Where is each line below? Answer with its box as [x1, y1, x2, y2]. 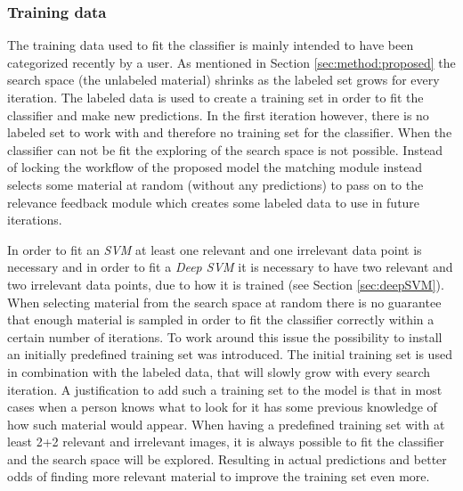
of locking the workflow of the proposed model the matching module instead [7, 158, 423, 176]
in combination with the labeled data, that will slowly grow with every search [7, 362, 431, 381]
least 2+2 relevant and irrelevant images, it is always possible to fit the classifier [7, 432, 444, 451]
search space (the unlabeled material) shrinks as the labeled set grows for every [7, 70, 440, 89]
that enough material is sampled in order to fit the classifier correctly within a [7, 310, 435, 329]
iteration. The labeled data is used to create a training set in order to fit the [7, 88, 424, 106]
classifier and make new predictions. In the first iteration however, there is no [7, 105, 429, 124]
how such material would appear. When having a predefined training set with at [7, 414, 445, 433]
